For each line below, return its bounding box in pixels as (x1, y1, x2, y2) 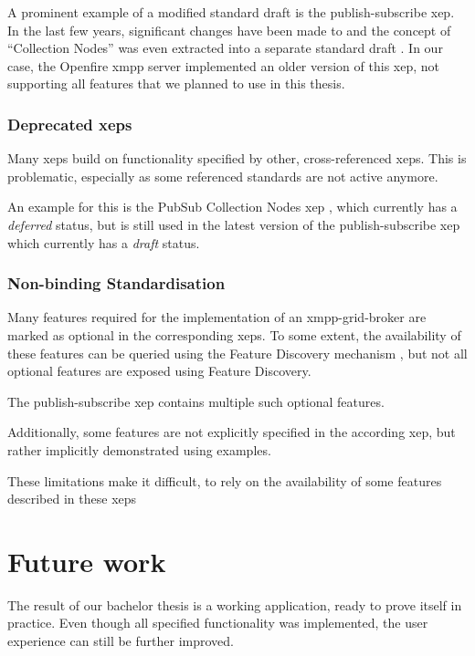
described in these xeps (7, 489, 137, 508)
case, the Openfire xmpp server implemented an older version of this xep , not (7, 56, 440, 75)
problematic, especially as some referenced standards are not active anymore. (7, 166, 438, 185)
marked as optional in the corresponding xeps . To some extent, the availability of (7, 325, 461, 344)
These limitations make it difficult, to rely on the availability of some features (7, 471, 442, 490)
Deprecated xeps (7, 112, 132, 135)
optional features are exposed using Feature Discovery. (7, 361, 311, 380)
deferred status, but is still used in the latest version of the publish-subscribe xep (7, 214, 460, 234)
